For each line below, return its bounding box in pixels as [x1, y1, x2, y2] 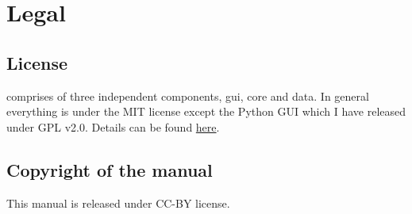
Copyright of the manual [6, 157, 213, 182]
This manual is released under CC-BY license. [6, 194, 230, 211]
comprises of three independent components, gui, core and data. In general [6, 87, 369, 104]
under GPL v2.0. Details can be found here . [6, 118, 220, 135]
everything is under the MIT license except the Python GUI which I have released [6, 103, 406, 120]
